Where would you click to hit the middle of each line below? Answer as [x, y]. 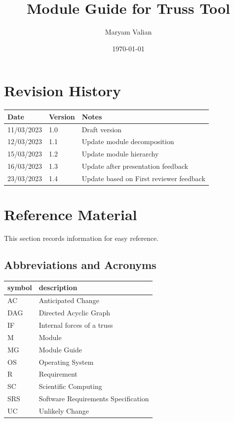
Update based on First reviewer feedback [143, 178]
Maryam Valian [128, 32]
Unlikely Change [64, 410]
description [58, 288]
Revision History [62, 91]
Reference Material [71, 214]
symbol [20, 288]
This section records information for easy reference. [81, 238]
